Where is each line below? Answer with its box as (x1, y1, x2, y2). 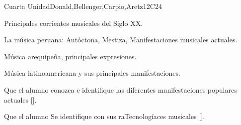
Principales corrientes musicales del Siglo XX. (4, 17, 143, 28)
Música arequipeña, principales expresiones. (4, 51, 137, 61)
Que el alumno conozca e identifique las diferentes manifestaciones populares (4, 84, 237, 95)
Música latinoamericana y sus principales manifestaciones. (4, 68, 180, 78)
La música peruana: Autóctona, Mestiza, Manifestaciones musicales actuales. (4, 34, 238, 45)
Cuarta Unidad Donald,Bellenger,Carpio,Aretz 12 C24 (4, 1, 162, 11)
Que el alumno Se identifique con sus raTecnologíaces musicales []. (4, 111, 205, 122)
